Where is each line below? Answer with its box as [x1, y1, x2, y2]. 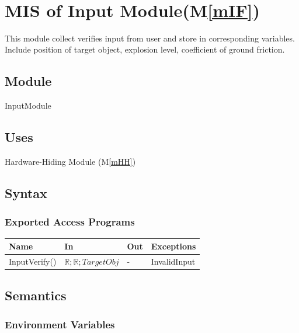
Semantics [5, 286, 67, 304]
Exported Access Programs [5, 214, 135, 229]
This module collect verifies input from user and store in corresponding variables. [5, 32, 295, 44]
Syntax [5, 183, 47, 202]
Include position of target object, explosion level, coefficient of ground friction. [5, 43, 285, 56]
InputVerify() [9, 255, 57, 267]
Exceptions [151, 240, 196, 252]
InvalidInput [151, 255, 196, 267]
